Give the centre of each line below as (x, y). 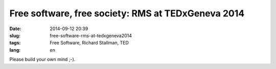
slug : (15, 35)
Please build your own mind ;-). (42, 59)
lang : (15, 50)
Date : (15, 29)
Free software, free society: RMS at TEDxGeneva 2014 (127, 13)
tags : (15, 43)
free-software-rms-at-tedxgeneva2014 (91, 35)
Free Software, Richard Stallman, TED (89, 43)
